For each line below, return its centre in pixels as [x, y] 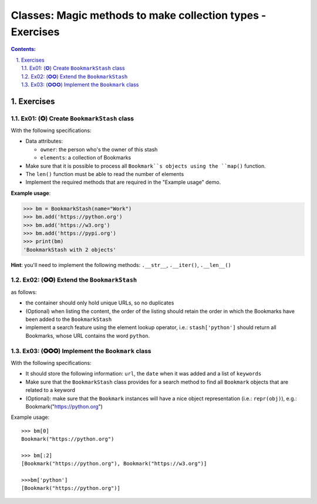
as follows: [24, 292]
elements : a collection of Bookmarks [86, 158]
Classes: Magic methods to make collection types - [139, 15]
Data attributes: [44, 141]
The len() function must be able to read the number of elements [105, 174]
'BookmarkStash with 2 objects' [70, 250]
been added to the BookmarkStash [69, 319]
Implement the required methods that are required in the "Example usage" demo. [123, 182]
